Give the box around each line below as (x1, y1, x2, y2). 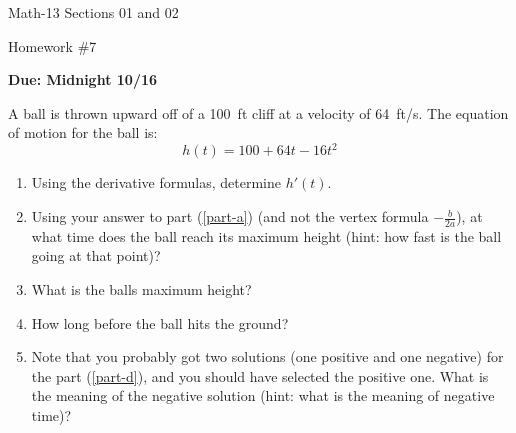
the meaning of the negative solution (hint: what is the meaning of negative (31, 385, 495, 406)
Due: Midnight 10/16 (8, 69, 158, 90)
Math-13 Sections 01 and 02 (8, 2, 179, 22)
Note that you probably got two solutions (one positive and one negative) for (31, 346, 504, 367)
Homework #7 (8, 35, 97, 56)
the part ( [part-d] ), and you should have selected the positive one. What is (31, 365, 489, 386)
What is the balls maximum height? (31, 279, 252, 300)
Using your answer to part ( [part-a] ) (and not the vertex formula (31, 206, 429, 227)
